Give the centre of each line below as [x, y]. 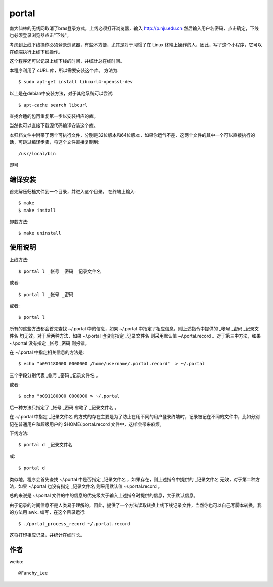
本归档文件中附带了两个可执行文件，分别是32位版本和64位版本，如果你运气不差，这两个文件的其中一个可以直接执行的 [132, 135]
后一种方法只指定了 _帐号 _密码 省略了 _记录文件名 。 [64, 407]
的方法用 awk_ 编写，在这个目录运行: [48, 512]
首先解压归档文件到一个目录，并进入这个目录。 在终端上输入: [73, 191]
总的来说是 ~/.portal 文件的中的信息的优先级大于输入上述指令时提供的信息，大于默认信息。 [104, 495]
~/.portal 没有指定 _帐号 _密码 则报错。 [49, 343]
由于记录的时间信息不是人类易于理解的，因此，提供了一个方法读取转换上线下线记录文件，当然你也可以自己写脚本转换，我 [135, 505]
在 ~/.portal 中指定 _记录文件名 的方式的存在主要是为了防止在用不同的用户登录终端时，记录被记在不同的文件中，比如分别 [135, 417]
